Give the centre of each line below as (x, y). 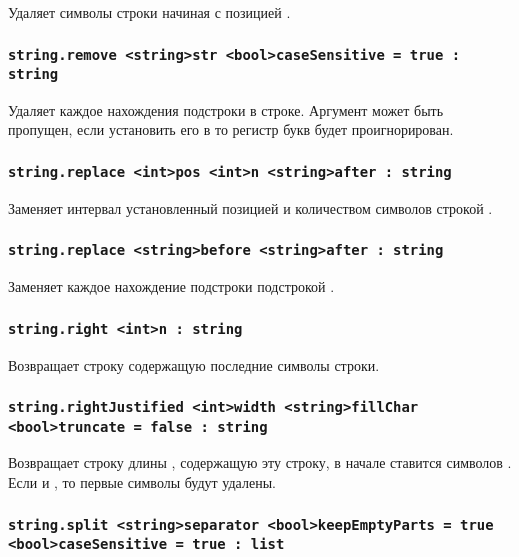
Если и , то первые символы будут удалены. (142, 482)
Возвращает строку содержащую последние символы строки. (194, 364)
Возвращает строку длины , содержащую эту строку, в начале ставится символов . (260, 462)
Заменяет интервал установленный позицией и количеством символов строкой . (250, 207)
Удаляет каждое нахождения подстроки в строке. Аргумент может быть (226, 109)
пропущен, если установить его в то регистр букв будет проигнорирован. (231, 129)
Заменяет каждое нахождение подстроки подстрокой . (171, 286)
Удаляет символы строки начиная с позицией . (149, 12)
